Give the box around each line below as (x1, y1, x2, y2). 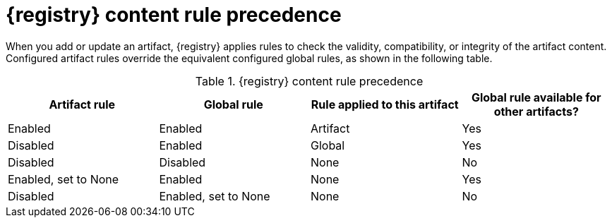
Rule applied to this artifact (311, 97, 459, 111)
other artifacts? (493, 104, 579, 119)
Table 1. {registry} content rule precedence (195, 73, 424, 88)
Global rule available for (471, 90, 601, 104)
